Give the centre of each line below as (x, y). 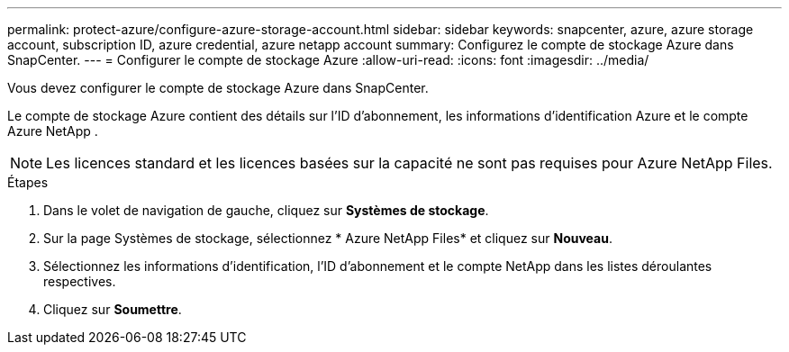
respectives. (80, 281)
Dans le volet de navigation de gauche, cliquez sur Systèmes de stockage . (266, 210)
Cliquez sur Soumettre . (113, 309)
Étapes (28, 182)
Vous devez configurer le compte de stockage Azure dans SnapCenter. (218, 88)
